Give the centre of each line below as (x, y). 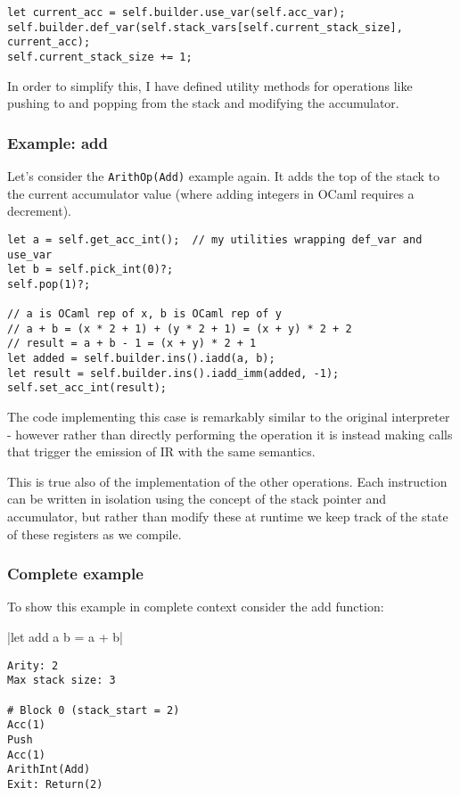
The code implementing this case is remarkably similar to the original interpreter (229, 417)
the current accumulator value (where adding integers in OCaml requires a (211, 193)
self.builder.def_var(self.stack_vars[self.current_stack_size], (205, 27)
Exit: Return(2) (55, 784)
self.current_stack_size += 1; (100, 57)
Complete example (75, 574)
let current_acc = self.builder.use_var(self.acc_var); (177, 12)
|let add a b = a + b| (65, 637)
